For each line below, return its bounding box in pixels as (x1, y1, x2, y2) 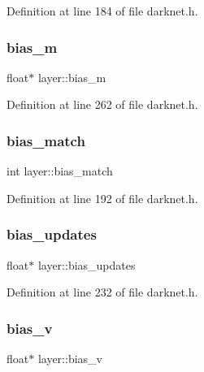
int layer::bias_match (7, 162, 113, 180)
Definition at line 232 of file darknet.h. (7, 283, 198, 301)
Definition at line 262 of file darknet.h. (7, 96, 198, 113)
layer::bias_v (37, 350, 102, 367)
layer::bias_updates (37, 256, 136, 273)
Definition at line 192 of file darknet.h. (7, 189, 198, 206)
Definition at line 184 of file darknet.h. (7, 2, 198, 19)
